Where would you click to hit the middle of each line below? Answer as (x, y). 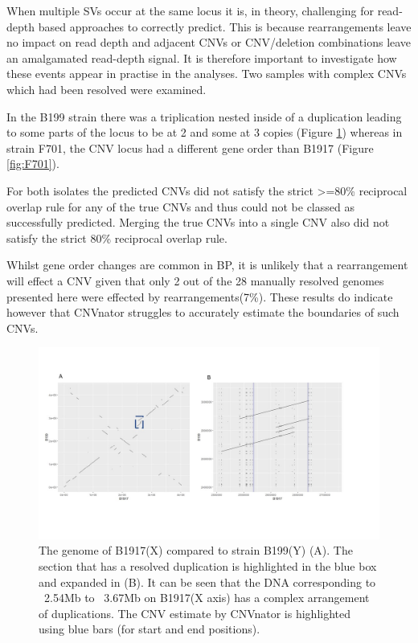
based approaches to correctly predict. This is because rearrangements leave (225, 26)
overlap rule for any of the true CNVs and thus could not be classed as (180, 206)
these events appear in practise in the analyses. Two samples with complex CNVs (207, 74)
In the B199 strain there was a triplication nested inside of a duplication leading (204, 116)
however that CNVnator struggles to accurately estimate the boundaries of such (203, 312)
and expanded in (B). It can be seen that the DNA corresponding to (207, 582)
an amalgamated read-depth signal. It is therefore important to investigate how (202, 57)
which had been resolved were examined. (107, 89)
